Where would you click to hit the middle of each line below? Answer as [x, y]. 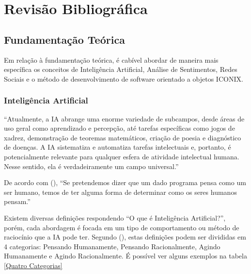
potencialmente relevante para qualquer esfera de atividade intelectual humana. [122, 156]
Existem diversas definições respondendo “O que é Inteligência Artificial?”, [115, 217]
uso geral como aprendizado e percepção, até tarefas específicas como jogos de [119, 128]
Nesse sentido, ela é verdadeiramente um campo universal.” [91, 166]
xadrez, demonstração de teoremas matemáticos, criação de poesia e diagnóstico [123, 137]
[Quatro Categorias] [33, 265]
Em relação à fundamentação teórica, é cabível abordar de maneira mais [111, 60]
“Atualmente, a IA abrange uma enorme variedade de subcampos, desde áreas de [124, 118]
